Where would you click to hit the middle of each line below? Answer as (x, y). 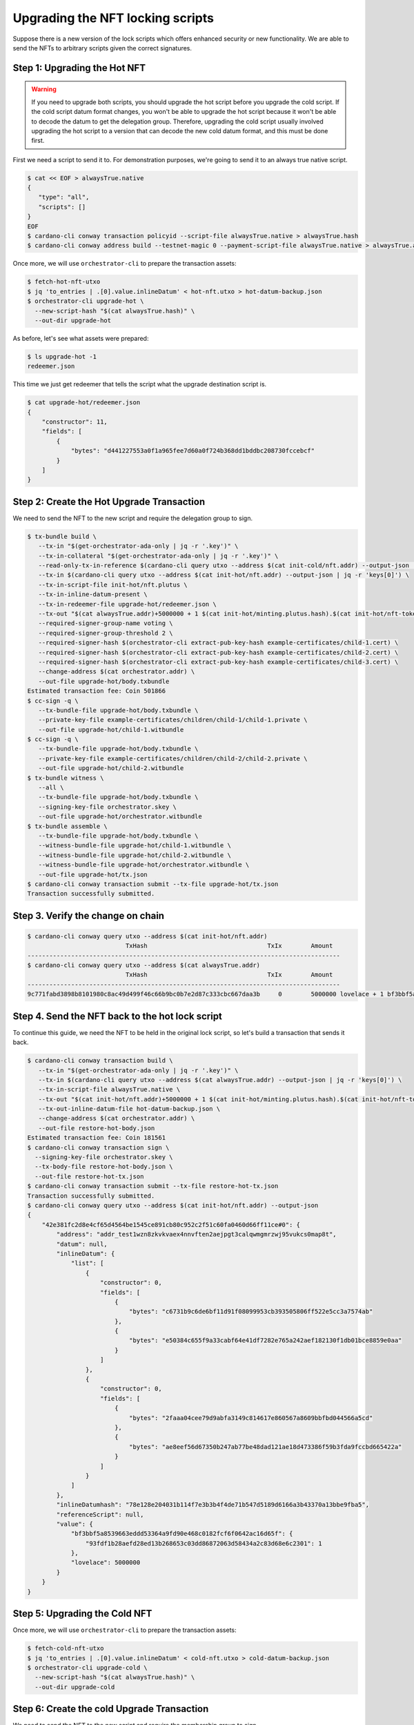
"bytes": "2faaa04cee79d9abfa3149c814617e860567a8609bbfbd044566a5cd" (251, 1418)
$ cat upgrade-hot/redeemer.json (84, 403)
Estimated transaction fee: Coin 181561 (96, 1138)
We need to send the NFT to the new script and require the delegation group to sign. (133, 518)
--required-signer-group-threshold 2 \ (106, 633)
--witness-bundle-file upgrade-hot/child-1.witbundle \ (135, 846)
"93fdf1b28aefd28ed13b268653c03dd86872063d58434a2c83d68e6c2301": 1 (204, 1543)
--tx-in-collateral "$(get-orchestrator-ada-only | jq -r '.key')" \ (158, 556)
